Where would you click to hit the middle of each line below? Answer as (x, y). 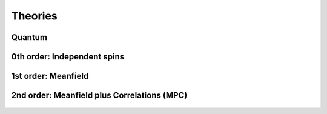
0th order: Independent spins (68, 57)
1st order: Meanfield (50, 76)
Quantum (29, 37)
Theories (34, 16)
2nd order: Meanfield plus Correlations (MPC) (99, 96)
